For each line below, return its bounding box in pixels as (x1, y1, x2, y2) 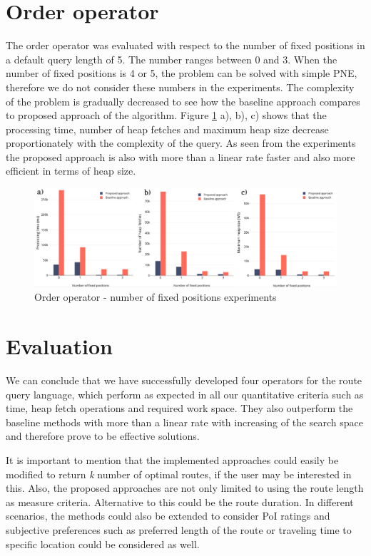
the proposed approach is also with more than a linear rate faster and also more (6, 149, 355, 164)
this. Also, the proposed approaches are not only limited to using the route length (6, 480, 364, 495)
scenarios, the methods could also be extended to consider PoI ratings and (6, 508, 330, 523)
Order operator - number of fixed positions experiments (34, 289, 277, 304)
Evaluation (6, 331, 113, 361)
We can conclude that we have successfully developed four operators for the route (6, 373, 362, 388)
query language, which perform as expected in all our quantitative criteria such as (6, 386, 364, 401)
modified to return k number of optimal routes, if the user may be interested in (6, 466, 352, 481)
